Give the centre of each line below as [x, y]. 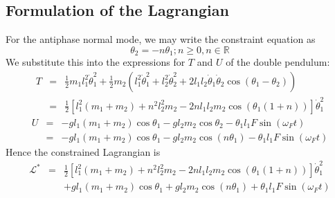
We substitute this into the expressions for [96, 62]
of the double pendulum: [278, 62]
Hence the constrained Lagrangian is [83, 151]
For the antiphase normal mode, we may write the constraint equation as [161, 39]
